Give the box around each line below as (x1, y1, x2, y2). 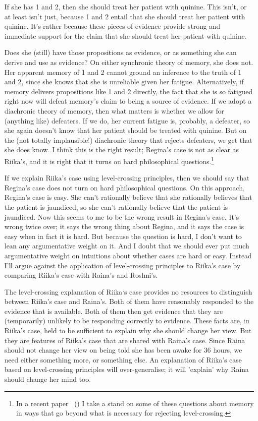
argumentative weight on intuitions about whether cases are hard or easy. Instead (4, 250, 252, 260)
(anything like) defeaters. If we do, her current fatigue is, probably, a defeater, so (4, 115, 250, 125)
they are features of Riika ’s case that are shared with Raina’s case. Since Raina (4, 335, 245, 345)
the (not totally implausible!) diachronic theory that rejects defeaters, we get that (4, 134, 253, 145)
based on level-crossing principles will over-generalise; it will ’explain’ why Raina (4, 364, 249, 374)
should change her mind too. (4, 374, 91, 384)
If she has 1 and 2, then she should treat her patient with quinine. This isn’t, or (4, 1, 247, 11)
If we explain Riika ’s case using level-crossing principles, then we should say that (4, 173, 250, 183)
